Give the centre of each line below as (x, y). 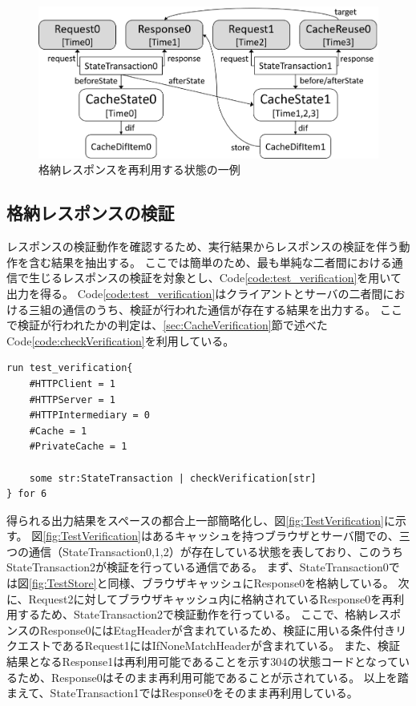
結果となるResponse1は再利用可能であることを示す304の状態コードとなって (203, 662)
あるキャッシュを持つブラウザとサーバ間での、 (275, 536)
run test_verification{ (70, 368)
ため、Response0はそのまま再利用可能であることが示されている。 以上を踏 (213, 677)
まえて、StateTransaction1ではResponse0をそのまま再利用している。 (182, 693)
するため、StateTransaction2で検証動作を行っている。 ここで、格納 (192, 614)
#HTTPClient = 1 (73, 383)
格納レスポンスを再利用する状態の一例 (139, 169)
